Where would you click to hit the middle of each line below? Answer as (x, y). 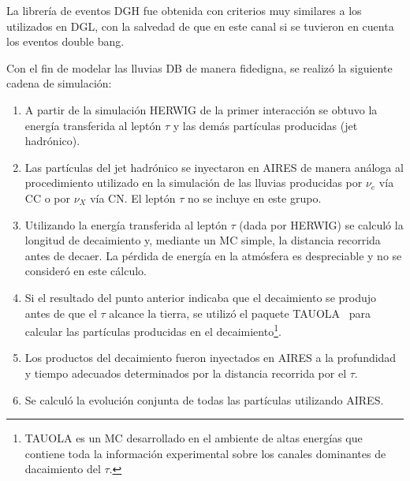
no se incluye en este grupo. (254, 198)
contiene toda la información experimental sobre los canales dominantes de (205, 453)
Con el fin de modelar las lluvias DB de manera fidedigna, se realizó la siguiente (199, 67)
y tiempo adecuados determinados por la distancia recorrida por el (186, 373)
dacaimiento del (63, 469)
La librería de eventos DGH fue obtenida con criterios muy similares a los (184, 10)
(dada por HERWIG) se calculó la (321, 224)
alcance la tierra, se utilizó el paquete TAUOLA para (240, 313)
